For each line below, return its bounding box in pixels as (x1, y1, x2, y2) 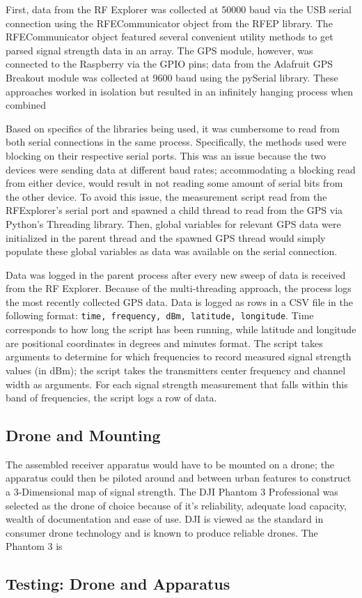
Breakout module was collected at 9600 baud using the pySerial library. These (6, 70, 338, 84)
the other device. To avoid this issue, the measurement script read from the (6, 189, 327, 204)
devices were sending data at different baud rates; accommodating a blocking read (6, 162, 356, 176)
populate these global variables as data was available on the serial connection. (6, 244, 338, 259)
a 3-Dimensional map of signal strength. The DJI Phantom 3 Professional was (6, 484, 338, 499)
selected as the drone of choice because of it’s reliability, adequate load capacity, (6, 498, 347, 512)
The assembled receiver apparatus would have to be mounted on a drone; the (6, 457, 335, 471)
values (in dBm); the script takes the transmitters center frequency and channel (6, 362, 346, 377)
